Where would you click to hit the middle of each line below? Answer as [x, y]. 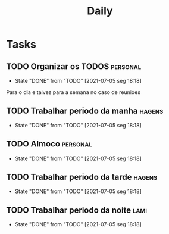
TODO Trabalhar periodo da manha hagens [85, 111]
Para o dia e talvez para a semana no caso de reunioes [73, 92]
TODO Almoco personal [49, 144]
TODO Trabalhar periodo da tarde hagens [82, 177]
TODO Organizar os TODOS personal [74, 66]
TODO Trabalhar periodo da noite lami [77, 210]
